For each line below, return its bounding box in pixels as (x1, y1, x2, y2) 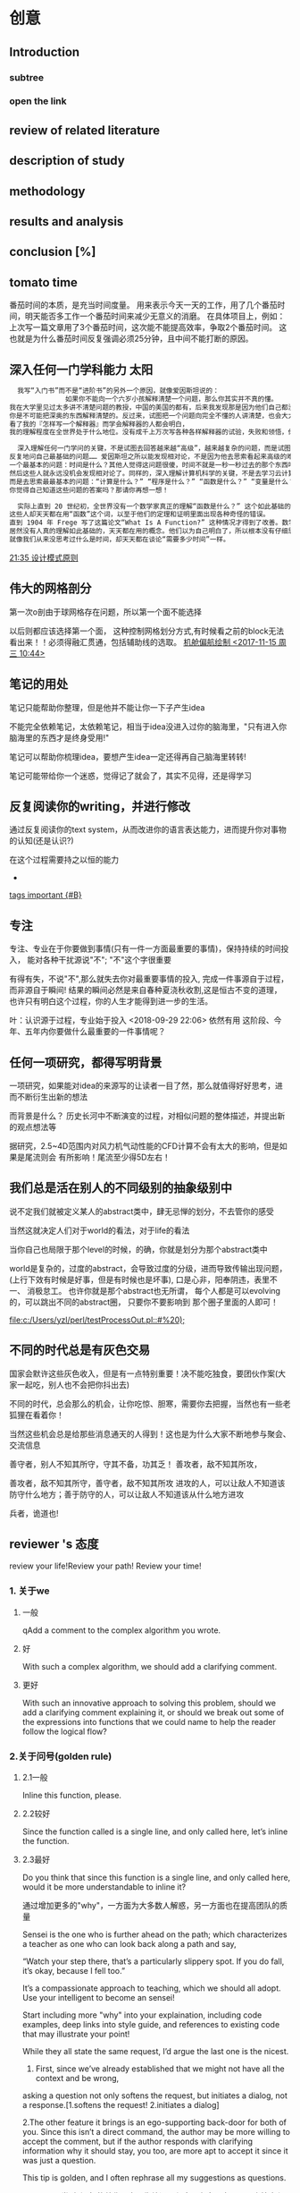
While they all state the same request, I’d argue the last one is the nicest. (21, 2045, 289, 2056)
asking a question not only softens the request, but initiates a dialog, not (21, 2090, 288, 2101)
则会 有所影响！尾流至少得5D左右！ (39, 1152, 171, 1162)
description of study (9, 153, 125, 168)
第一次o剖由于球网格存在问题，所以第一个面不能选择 (9, 606, 203, 617)
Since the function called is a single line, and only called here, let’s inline (21, 1826, 288, 1837)
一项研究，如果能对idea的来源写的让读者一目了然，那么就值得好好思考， (9, 1080, 276, 1091)
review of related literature (9, 123, 161, 138)
